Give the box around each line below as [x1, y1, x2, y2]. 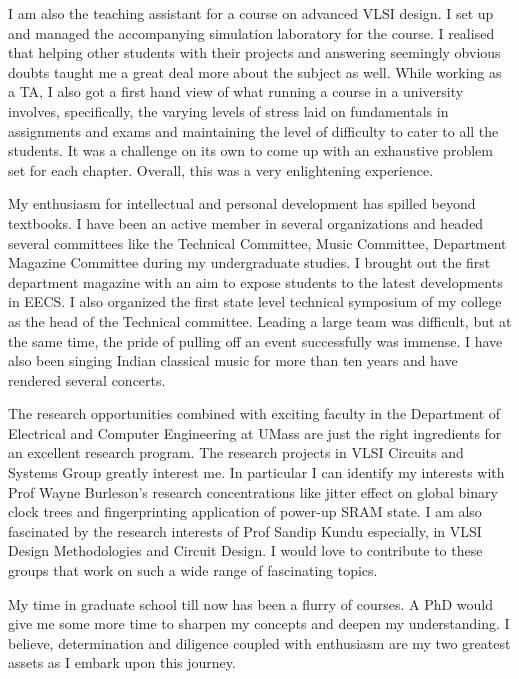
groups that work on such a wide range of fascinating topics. [8, 560, 378, 581]
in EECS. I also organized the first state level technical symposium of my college [8, 291, 502, 312]
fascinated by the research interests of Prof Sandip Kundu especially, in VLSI [8, 520, 482, 541]
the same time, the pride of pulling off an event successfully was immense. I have [8, 330, 503, 351]
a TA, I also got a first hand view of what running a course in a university [8, 81, 464, 102]
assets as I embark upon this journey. [8, 652, 236, 673]
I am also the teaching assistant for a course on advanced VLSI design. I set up [8, 3, 494, 23]
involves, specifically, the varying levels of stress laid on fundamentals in [8, 100, 449, 121]
